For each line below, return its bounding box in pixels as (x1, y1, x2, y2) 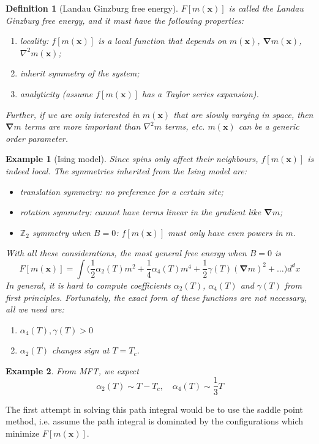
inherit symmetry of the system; (20, 67, 140, 80)
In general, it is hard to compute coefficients (6, 278, 171, 291)
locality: (20, 34, 49, 47)
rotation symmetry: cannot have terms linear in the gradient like (20, 205, 261, 218)
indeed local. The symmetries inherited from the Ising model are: (6, 164, 247, 177)
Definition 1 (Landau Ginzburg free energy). (6, 2, 178, 14)
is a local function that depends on (98, 34, 227, 47)
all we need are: (6, 303, 64, 316)
